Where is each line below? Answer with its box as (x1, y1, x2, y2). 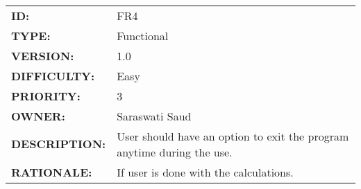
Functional (117, 27, 169, 44)
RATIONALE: (11, 163, 92, 180)
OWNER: (11, 107, 65, 124)
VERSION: (11, 47, 74, 64)
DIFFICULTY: (11, 67, 95, 84)
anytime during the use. (117, 143, 233, 160)
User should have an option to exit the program (117, 127, 349, 144)
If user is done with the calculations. (117, 163, 294, 180)
